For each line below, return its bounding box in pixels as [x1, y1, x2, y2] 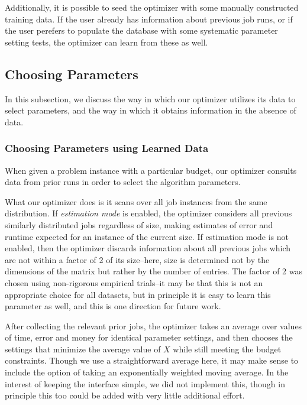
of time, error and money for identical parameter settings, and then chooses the [5, 331, 293, 344]
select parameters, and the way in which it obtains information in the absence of [5, 104, 296, 116]
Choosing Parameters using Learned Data [5, 141, 209, 155]
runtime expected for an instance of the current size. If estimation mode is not [5, 230, 289, 242]
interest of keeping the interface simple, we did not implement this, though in [5, 377, 285, 390]
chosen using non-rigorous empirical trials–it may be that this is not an [5, 276, 263, 289]
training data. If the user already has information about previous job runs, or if [5, 12, 293, 25]
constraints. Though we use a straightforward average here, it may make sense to [5, 354, 299, 367]
